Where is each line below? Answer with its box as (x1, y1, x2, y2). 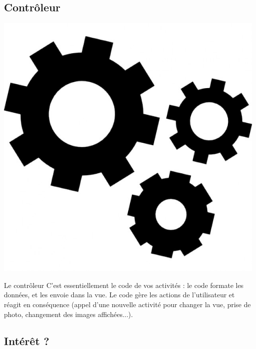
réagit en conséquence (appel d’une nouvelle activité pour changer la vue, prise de (4, 299, 251, 309)
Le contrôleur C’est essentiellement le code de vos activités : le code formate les (4, 280, 244, 290)
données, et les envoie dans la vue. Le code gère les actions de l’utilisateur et (4, 289, 235, 300)
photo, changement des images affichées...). (4, 309, 133, 319)
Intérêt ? (4, 333, 50, 348)
